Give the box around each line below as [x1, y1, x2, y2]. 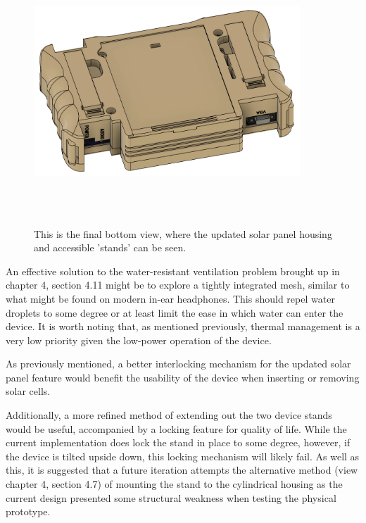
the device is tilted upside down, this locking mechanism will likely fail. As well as [6, 448, 360, 463]
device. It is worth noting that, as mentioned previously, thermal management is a [6, 319, 360, 334]
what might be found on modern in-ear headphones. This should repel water [6, 291, 335, 305]
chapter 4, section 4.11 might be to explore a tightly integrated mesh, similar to [6, 277, 350, 292]
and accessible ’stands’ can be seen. [34, 240, 187, 255]
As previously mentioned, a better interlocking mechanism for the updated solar [6, 356, 351, 371]
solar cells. [6, 384, 51, 398]
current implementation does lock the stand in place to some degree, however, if [6, 435, 351, 450]
